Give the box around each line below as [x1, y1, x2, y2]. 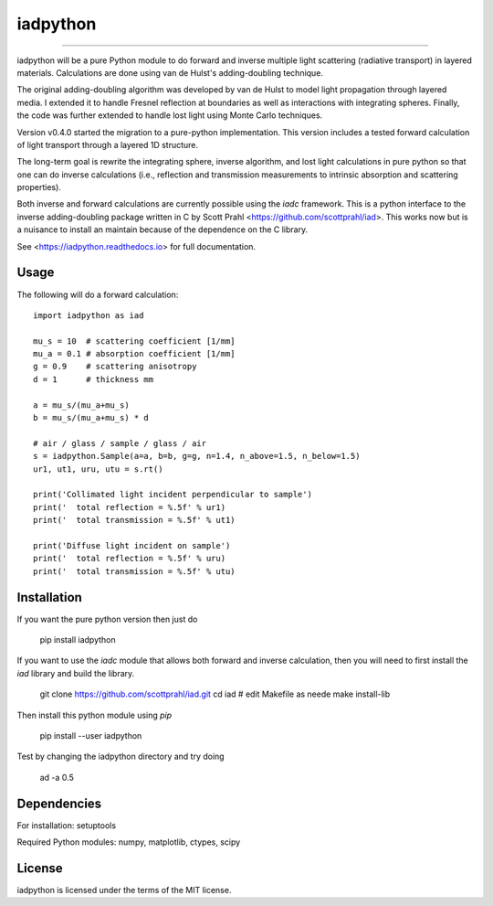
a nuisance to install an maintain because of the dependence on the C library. [16, 224, 309, 235]
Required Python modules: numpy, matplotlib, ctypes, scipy [16, 837, 241, 847]
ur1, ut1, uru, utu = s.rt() [33, 464, 163, 474]
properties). [16, 182, 61, 193]
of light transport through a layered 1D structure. [16, 139, 199, 150]
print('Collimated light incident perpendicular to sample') [33, 489, 312, 500]
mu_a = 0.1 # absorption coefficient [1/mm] [33, 348, 236, 359]
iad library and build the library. [16, 667, 135, 678]
